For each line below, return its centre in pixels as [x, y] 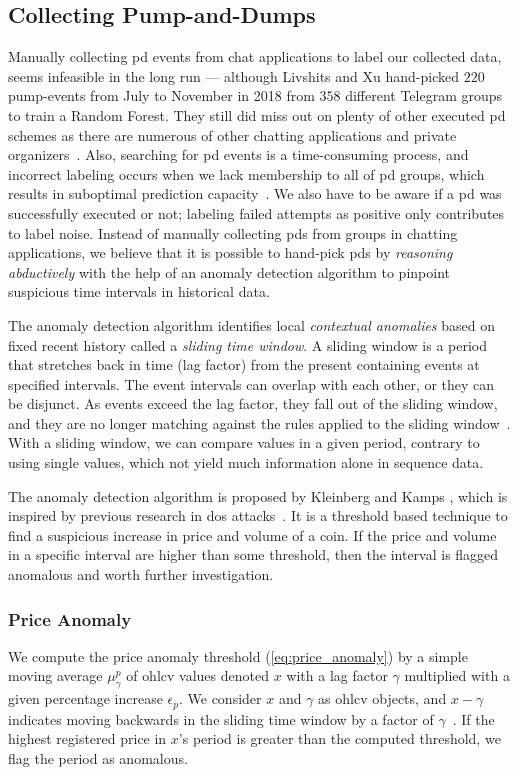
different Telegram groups [424, 95]
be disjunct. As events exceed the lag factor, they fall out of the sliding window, [253, 403]
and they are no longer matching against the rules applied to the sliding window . [259, 422]
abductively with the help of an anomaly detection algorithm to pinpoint [229, 271]
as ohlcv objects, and [382, 698]
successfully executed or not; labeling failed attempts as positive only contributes [256, 212]
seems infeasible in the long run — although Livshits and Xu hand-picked [233, 75]
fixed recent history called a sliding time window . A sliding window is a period [248, 344]
